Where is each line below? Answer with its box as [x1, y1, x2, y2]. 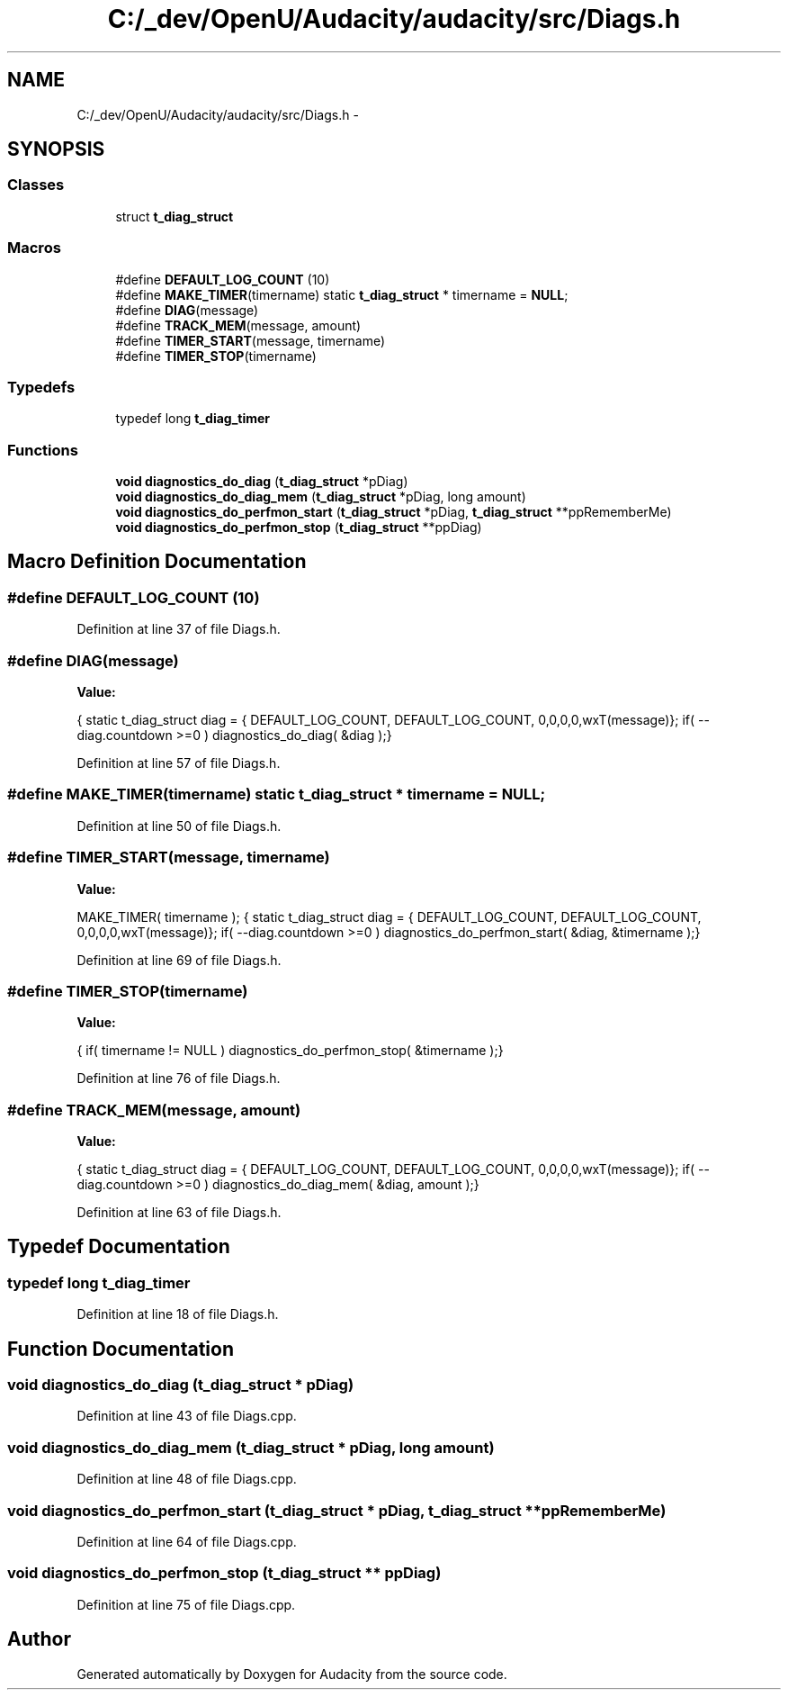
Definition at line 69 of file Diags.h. [76, 952, 282, 968]
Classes [7, 176, 65, 194]
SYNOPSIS [7, 138, 105, 161]
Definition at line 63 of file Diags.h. [76, 1205, 282, 1221]
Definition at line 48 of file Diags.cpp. [76, 1471, 297, 1487]
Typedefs [7, 377, 76, 396]
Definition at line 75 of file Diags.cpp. [76, 1596, 296, 1612]
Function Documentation [7, 1337, 234, 1360]
